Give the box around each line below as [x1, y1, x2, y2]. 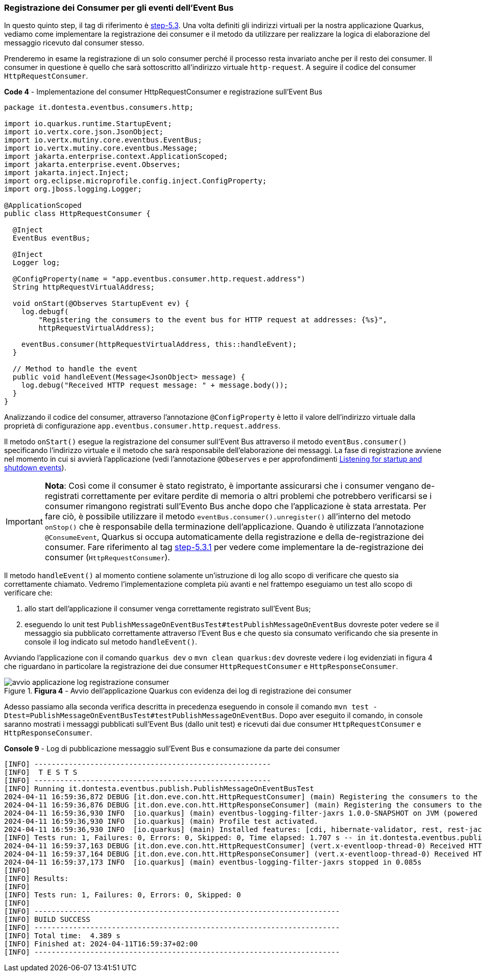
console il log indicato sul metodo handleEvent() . [25, 637, 198, 647]
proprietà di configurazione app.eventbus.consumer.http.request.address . [4, 421, 281, 431]
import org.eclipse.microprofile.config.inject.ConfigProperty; [4, 177, 267, 185]
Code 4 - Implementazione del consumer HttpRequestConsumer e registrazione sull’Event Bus [4, 87, 323, 97]
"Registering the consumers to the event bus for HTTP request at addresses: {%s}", [38, 316, 388, 324]
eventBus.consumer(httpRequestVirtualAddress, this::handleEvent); [21, 340, 297, 349]
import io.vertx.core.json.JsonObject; [4, 128, 163, 136]
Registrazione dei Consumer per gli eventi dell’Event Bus [4, 3, 234, 13]
